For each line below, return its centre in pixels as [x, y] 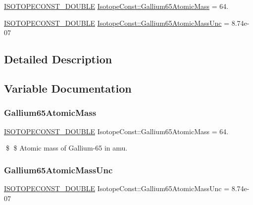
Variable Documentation [68, 88]
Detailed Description [58, 59]
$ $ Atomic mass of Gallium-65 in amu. [67, 148]
